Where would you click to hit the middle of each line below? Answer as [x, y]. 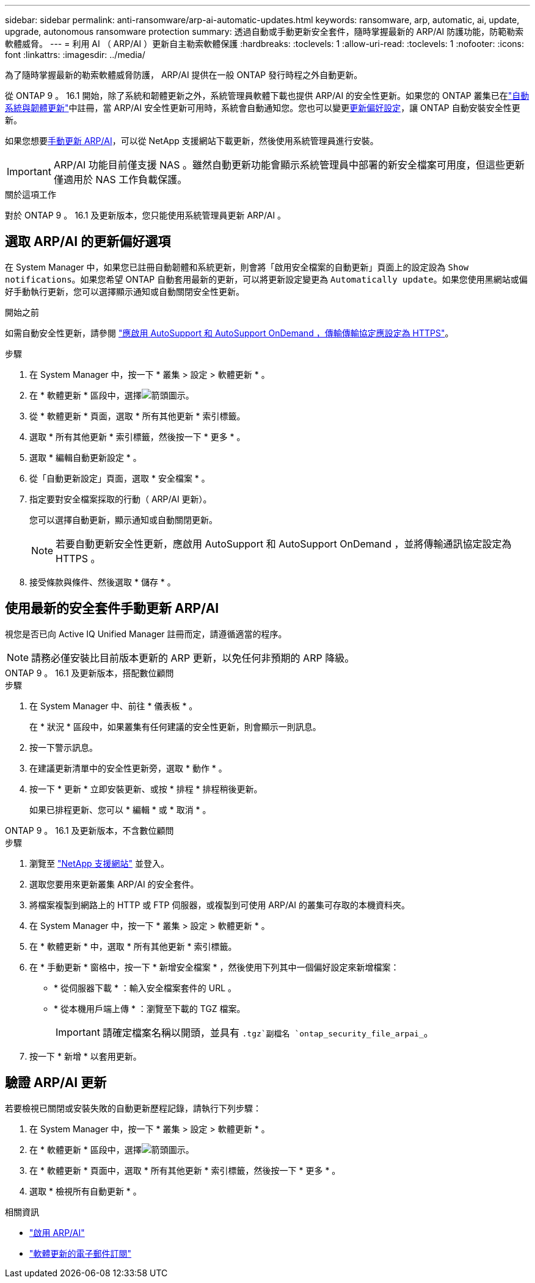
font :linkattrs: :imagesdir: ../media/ [75, 55]
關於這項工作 [31, 194]
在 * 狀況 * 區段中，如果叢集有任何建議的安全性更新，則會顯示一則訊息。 [175, 726]
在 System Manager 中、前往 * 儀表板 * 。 [114, 706]
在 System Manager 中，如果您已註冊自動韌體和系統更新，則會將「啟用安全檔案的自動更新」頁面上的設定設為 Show [237, 267]
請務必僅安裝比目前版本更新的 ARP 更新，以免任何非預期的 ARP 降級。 [193, 658]
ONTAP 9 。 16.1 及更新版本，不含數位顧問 [89, 830]
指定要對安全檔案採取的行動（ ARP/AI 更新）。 [121, 499]
